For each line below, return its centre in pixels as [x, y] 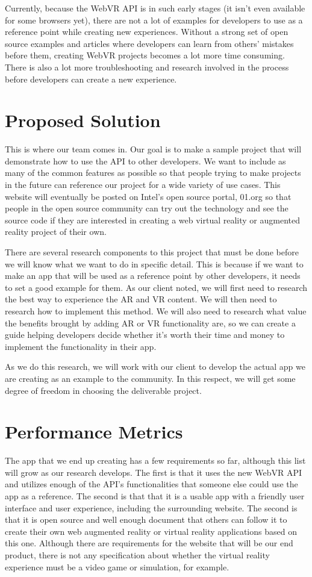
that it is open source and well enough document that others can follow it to [146, 519]
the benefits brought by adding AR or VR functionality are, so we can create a [150, 323]
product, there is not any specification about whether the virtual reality [137, 555]
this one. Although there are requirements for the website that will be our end [149, 543]
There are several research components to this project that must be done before [152, 252]
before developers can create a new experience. [91, 79]
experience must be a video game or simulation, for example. [117, 566]
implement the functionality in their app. [81, 346]
